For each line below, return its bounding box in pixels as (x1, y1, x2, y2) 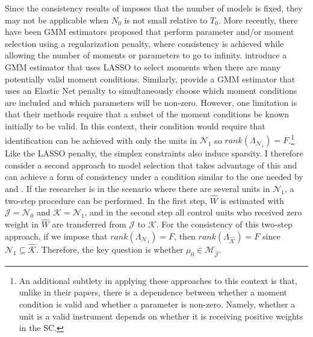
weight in (5, 218, 39, 230)
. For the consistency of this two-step (156, 218, 293, 230)
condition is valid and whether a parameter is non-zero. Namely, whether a (19, 297, 296, 310)
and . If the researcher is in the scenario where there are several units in (5, 182, 270, 194)
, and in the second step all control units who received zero (84, 206, 302, 218)
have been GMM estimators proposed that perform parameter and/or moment (5, 25, 294, 38)
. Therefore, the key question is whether (36, 243, 184, 255)
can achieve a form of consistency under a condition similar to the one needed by (5, 170, 303, 183)
